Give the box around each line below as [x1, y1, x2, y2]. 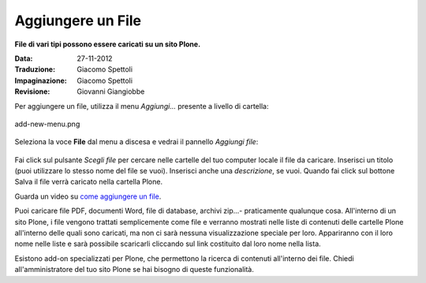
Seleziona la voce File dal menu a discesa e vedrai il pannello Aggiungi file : [14, 137, 259, 147]
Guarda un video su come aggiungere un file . [14, 192, 162, 201]
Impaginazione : [14, 76, 67, 85]
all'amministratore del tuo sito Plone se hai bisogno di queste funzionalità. [14, 265, 254, 274]
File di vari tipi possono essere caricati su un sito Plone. [14, 39, 201, 49]
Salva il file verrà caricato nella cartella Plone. [14, 177, 163, 187]
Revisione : [14, 87, 50, 96]
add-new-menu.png [14, 119, 80, 128]
